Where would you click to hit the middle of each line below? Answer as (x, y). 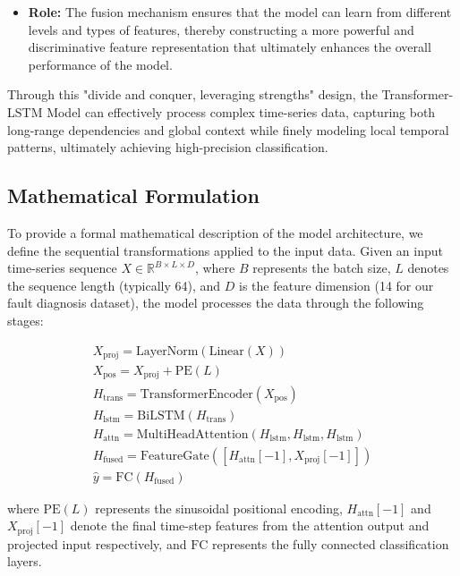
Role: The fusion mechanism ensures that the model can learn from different (240, 12)
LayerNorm (167, 351)
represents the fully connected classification (331, 543)
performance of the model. (100, 64)
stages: (26, 320)
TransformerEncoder (196, 394)
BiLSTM (161, 415)
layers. (25, 561)
